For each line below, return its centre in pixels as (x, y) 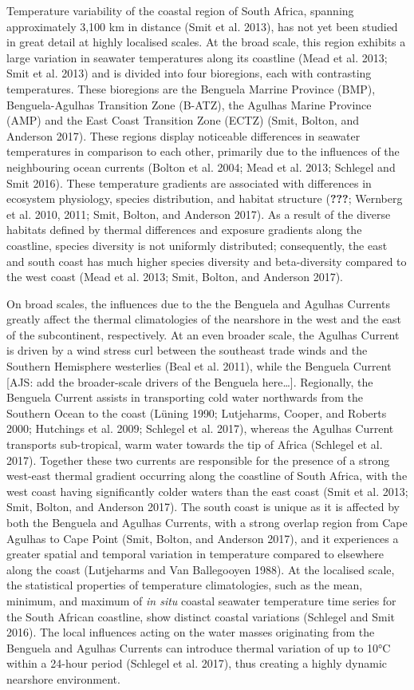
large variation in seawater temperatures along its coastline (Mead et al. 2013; (197, 57)
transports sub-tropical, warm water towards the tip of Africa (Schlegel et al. (195, 444)
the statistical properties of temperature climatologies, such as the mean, (185, 585)
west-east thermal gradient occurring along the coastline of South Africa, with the (207, 476)
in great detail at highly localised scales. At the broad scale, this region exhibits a (206, 42)
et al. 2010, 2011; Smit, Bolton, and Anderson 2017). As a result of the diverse (199, 214)
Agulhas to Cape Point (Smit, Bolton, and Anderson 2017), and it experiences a (203, 538)
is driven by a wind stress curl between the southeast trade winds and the (187, 350)
